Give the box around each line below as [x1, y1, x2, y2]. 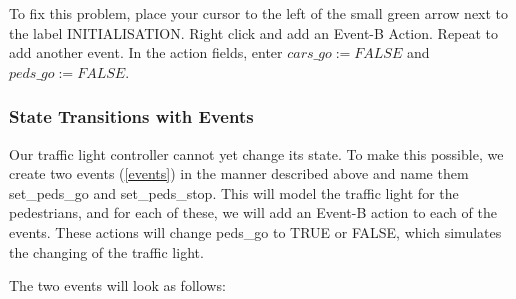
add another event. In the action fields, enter [9, 42, 283, 63]
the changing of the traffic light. [9, 241, 204, 262]
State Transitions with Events [9, 104, 254, 129]
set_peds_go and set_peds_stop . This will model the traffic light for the [9, 182, 459, 203]
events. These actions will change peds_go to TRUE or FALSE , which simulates [9, 221, 502, 242]
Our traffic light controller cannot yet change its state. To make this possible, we [9, 143, 504, 164]
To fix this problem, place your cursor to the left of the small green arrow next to [9, 3, 509, 23]
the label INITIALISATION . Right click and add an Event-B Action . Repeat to [9, 22, 499, 43]
